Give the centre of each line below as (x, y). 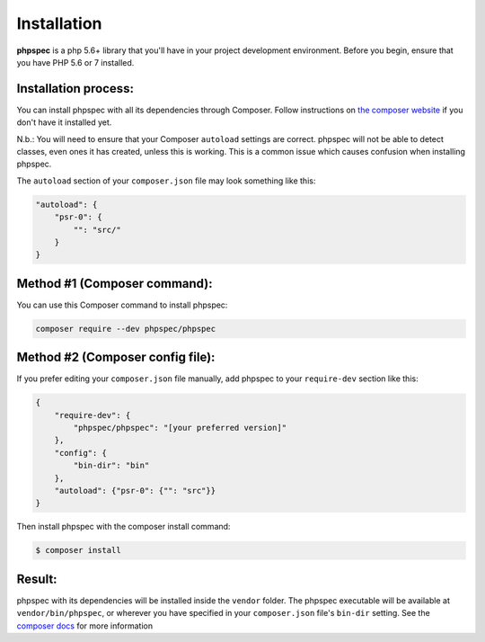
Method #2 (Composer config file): (116, 357)
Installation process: (75, 89)
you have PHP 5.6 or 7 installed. (75, 62)
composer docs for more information (84, 626)
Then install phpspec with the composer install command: (123, 527)
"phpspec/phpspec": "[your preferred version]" (180, 428)
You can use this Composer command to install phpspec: (122, 305)
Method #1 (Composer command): (115, 283)
